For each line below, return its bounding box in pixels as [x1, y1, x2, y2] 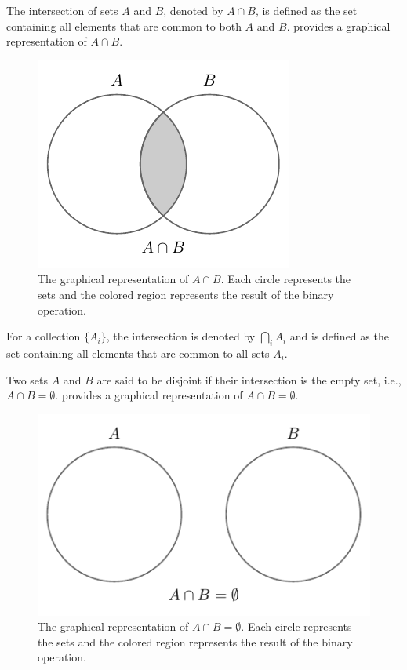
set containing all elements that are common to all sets [6, 344, 270, 361]
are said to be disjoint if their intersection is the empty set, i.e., [96, 371, 402, 388]
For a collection [6, 328, 81, 344]
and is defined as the [289, 328, 389, 344]
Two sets [6, 371, 49, 388]
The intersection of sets [6, 2, 118, 18]
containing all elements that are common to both [6, 17, 242, 34]
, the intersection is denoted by [106, 328, 256, 344]
